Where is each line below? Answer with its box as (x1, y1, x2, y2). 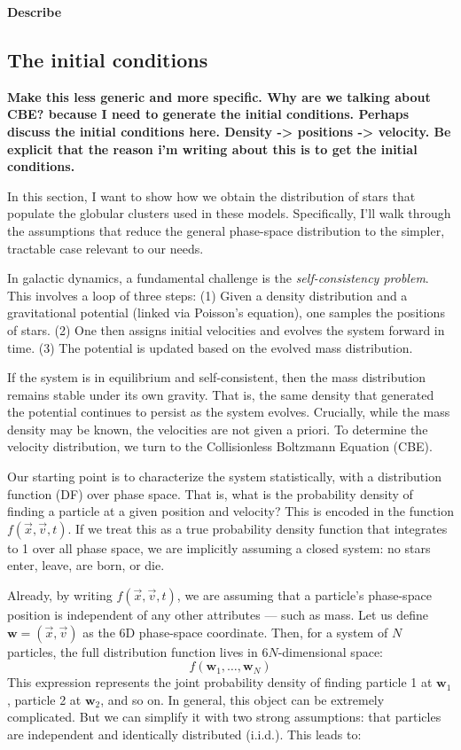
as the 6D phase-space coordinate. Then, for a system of (82, 622, 388, 641)
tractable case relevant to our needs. (7, 238, 204, 257)
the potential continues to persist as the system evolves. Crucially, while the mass (7, 402, 450, 421)
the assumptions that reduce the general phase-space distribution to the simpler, (7, 221, 445, 239)
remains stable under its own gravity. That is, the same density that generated (7, 385, 434, 403)
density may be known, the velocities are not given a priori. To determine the (7, 419, 428, 438)
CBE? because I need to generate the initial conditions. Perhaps (7, 105, 410, 123)
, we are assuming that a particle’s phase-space (176, 586, 432, 605)
